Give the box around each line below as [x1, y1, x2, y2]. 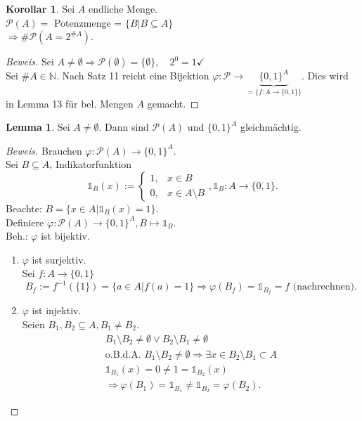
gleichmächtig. [240, 119, 302, 134]
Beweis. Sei [6, 54, 54, 69]
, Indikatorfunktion [49, 157, 132, 171]
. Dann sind [98, 119, 149, 134]
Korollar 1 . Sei [6, 1, 75, 15]
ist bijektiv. [41, 228, 90, 243]
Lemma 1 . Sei [6, 119, 70, 134]
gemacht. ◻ [147, 96, 199, 110]
